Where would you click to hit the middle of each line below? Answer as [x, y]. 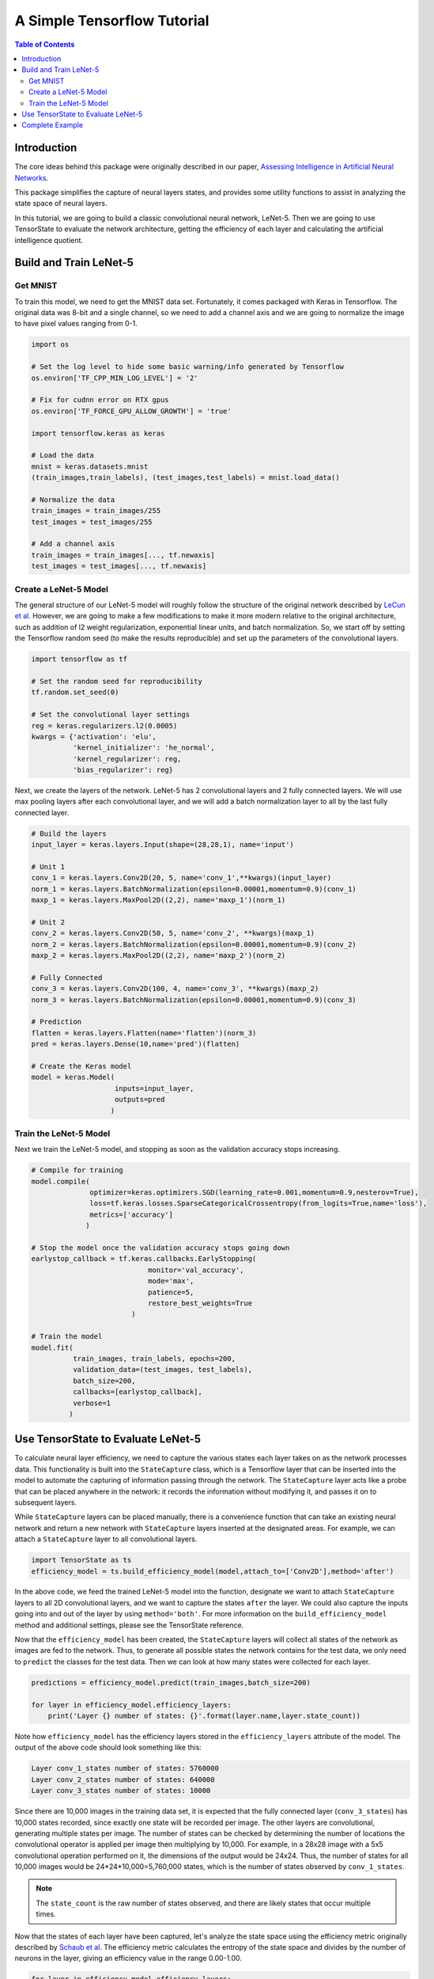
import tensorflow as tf [79, 659]
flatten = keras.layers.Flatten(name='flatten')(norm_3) [144, 1033]
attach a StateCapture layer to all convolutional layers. [106, 1539]
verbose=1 [91, 1403]
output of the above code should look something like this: [108, 1747]
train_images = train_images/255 [96, 511]
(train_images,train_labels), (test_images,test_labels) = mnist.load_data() [185, 478]
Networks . [32, 177]
